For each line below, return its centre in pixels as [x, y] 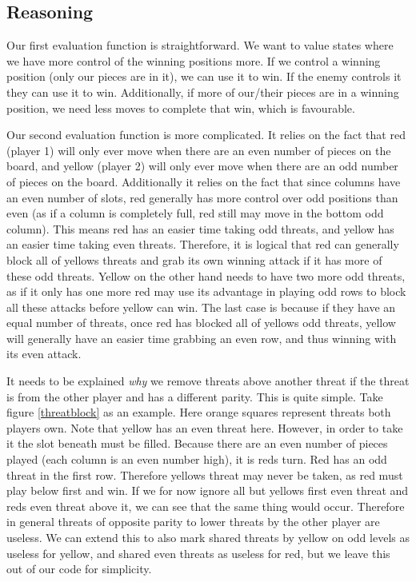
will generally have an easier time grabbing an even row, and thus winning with [202, 338]
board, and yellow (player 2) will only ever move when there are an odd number [202, 166]
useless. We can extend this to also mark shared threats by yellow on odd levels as [208, 538]
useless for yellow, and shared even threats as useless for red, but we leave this [198, 553]
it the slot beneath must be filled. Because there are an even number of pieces [197, 443]
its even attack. [44, 354]
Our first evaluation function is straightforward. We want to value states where [200, 45]
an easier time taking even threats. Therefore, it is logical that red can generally [203, 244]
